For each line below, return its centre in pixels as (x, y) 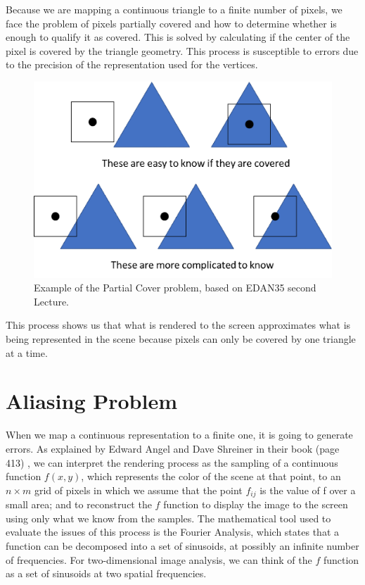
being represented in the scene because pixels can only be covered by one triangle (181, 339)
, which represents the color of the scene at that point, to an (211, 476)
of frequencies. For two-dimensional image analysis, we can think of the (159, 559)
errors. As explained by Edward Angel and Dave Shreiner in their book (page (173, 448)
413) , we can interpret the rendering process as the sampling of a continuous (172, 462)
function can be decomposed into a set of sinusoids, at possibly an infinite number (182, 545)
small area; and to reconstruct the (79, 504)
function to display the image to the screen (256, 504)
